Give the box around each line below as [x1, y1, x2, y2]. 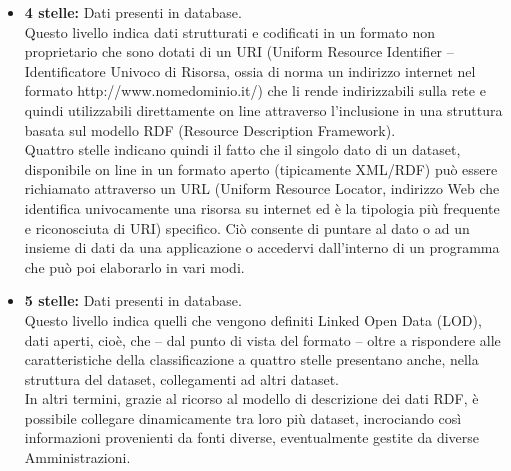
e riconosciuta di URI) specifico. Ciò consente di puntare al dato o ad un [24, 217, 470, 238]
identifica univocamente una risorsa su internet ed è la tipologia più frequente [24, 197, 500, 218]
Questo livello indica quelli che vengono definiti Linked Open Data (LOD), [24, 309, 482, 330]
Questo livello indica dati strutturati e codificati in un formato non [24, 21, 436, 42]
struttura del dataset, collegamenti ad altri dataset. [24, 368, 339, 389]
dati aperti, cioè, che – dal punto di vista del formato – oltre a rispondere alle [24, 329, 501, 350]
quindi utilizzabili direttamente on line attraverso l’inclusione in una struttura [24, 99, 503, 120]
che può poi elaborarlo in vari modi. [24, 256, 245, 277]
